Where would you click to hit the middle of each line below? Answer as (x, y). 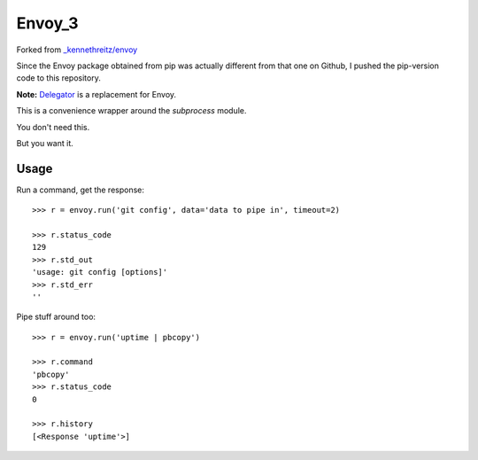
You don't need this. (53, 127)
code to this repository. (58, 78)
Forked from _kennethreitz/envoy (77, 50)
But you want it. (45, 143)
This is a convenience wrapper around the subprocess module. (131, 111)
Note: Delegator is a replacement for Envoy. (96, 94)
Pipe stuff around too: (56, 317)
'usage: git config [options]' (100, 272)
